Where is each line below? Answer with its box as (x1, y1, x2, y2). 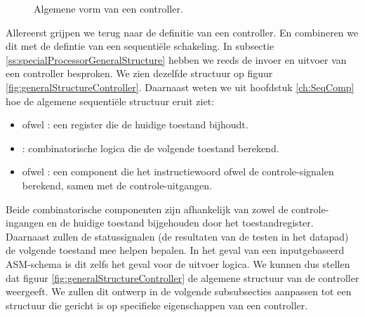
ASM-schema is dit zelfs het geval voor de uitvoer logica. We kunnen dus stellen (6, 256, 350, 271)
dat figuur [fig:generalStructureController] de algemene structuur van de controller (6, 270, 359, 285)
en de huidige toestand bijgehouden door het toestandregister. (47, 215, 314, 230)
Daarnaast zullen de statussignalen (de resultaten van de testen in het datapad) (6, 229, 349, 243)
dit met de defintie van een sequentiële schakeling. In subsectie (6, 39, 274, 53)
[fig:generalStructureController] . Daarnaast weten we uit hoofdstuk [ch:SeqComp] (6, 79, 354, 94)
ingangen (6, 215, 44, 230)
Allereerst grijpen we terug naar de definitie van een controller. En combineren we (6, 25, 359, 39)
